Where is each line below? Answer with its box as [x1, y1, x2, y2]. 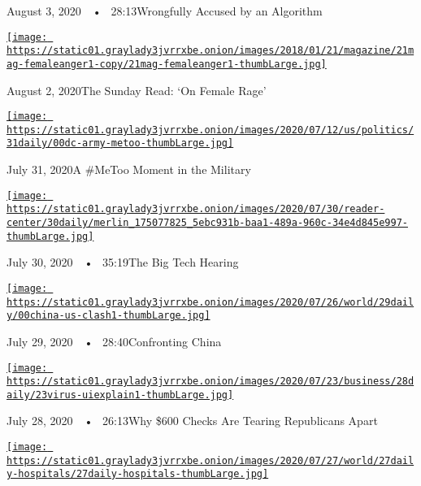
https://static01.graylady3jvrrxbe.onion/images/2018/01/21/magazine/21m [7, 45, 414, 57]
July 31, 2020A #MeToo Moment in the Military [7, 161, 251, 178]
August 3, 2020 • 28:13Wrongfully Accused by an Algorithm [7, 2, 323, 19]
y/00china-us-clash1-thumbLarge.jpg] [7, 310, 210, 322]
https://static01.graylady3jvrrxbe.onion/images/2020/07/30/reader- [7, 203, 385, 215]
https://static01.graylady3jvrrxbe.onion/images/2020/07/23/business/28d [7, 375, 414, 388]
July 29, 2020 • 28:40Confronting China [7, 332, 222, 349]
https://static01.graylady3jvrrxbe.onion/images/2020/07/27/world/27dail [7, 454, 414, 466]
